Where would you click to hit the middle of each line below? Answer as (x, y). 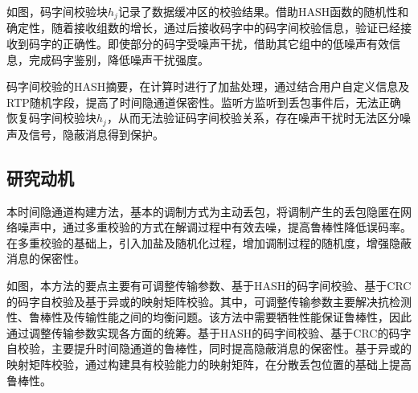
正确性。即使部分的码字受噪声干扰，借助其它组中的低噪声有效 (225, 44)
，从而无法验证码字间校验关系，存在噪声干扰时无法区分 (253, 118)
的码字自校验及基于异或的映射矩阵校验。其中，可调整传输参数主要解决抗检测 (209, 301)
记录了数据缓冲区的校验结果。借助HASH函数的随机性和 (263, 11)
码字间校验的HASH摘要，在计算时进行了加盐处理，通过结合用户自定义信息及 (208, 86)
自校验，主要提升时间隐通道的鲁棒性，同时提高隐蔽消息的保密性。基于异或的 (209, 348)
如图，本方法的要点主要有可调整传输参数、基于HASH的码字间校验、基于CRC (209, 286)
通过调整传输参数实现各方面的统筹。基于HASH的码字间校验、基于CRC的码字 (209, 332)
